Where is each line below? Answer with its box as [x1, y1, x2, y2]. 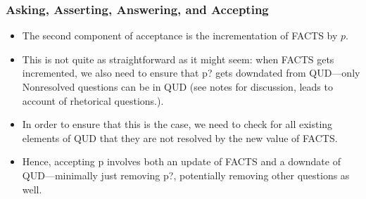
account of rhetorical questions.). [22, 93, 164, 108]
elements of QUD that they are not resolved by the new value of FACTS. [22, 130, 338, 145]
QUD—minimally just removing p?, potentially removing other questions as [22, 167, 350, 182]
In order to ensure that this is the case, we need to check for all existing [22, 117, 333, 131]
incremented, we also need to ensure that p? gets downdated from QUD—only [22, 65, 360, 80]
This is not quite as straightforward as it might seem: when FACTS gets [22, 51, 334, 66]
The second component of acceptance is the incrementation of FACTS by [22, 28, 338, 43]
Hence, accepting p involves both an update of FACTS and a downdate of [22, 154, 341, 169]
